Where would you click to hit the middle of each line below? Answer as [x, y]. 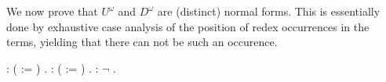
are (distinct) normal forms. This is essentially [269, 11]
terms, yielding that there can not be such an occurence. [142, 42]
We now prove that [52, 11]
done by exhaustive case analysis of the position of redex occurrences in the [188, 26]
